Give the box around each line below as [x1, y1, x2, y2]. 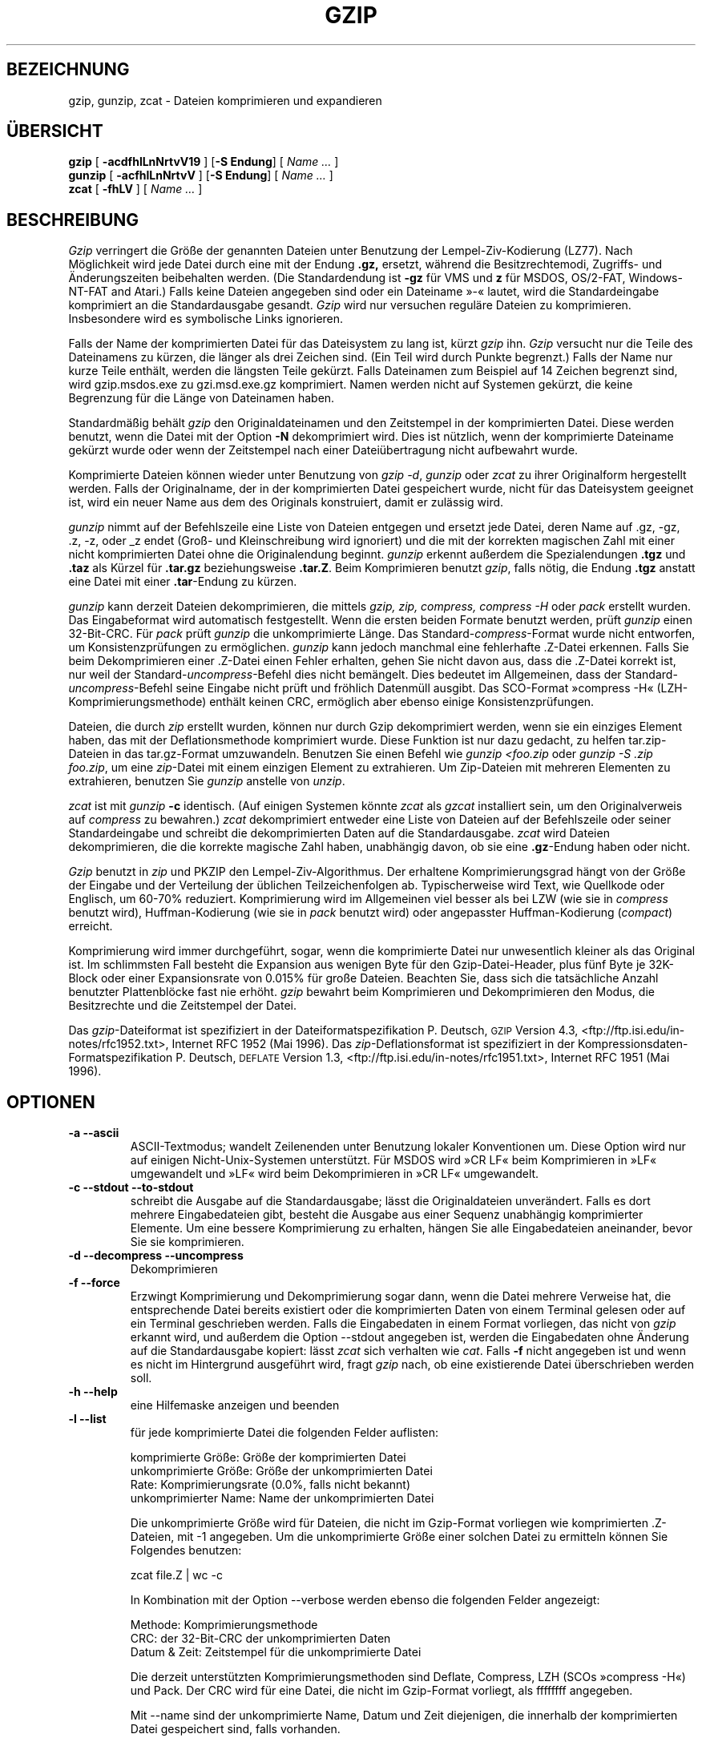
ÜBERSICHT [6, 121, 103, 142]
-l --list [68, 1412, 107, 1426]
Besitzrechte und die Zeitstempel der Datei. [68, 998, 297, 1013]
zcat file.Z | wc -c [130, 1568, 223, 1583]
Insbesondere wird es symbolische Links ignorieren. [68, 312, 344, 326]
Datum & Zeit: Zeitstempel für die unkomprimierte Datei [130, 1645, 422, 1659]
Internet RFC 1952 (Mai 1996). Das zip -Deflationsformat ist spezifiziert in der [171, 1037, 575, 1051]
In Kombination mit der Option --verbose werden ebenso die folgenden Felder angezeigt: [130, 1593, 600, 1607]
